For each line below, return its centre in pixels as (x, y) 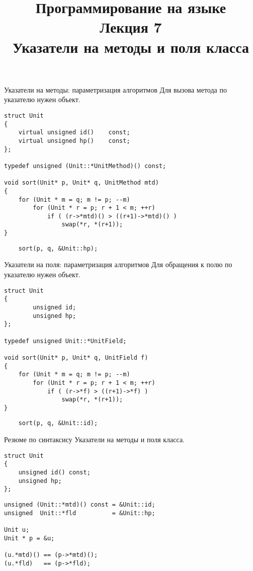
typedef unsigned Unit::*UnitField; (65, 341)
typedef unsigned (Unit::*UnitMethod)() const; (85, 166)
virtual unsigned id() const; (74, 133)
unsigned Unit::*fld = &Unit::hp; (80, 513)
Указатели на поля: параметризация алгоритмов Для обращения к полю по (118, 264)
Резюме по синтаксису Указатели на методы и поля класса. (94, 439)
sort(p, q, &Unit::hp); (58, 248)
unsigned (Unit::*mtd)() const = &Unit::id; (80, 505)
